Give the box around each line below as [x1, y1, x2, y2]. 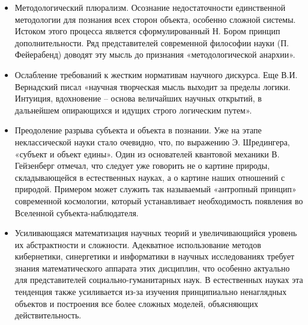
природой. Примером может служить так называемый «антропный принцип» [14, 183, 297, 195]
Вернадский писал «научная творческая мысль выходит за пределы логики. [14, 80, 291, 93]
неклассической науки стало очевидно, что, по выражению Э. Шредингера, [14, 135, 290, 148]
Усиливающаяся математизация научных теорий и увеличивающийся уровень [14, 226, 297, 239]
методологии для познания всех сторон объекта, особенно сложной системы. [14, 13, 296, 25]
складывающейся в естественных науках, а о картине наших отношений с [14, 171, 285, 183]
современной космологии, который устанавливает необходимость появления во [14, 194, 303, 207]
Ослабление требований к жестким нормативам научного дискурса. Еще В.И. [14, 68, 298, 80]
